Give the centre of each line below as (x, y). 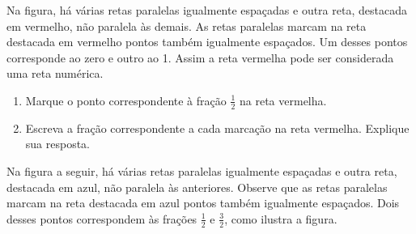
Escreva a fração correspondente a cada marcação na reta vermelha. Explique (217, 128)
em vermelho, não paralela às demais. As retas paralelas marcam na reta (187, 26)
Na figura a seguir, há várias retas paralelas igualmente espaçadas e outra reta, (202, 170)
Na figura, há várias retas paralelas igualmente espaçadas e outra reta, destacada (207, 10)
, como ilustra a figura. (281, 218)
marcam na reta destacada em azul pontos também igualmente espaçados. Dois (203, 203)
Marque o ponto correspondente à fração (126, 100)
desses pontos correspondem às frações (102, 218)
